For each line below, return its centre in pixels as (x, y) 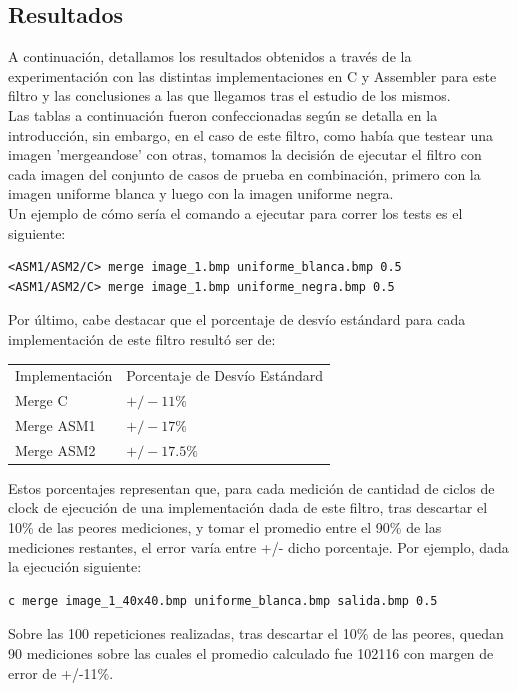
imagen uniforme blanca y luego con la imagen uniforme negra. (201, 193)
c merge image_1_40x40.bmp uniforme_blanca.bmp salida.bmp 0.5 (223, 600)
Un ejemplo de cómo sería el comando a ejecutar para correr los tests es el (235, 212)
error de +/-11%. (61, 672)
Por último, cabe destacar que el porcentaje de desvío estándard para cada (237, 319)
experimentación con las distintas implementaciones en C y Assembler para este (252, 75)
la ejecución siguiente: (75, 566)
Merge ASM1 (55, 424)
